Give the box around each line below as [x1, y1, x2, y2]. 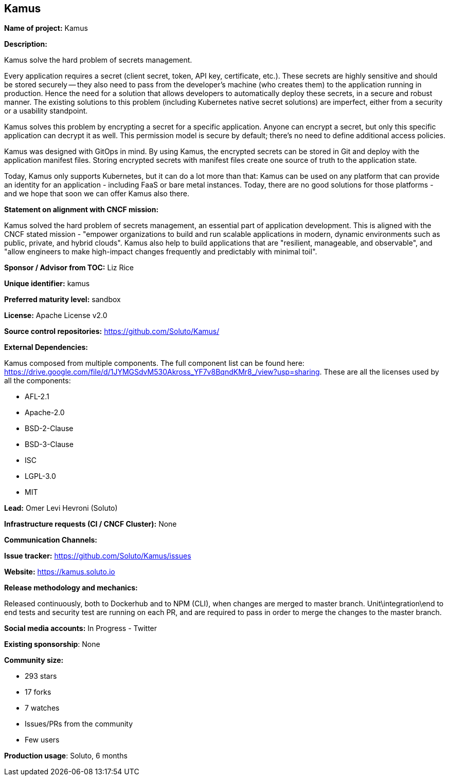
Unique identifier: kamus [4, 279, 90, 288]
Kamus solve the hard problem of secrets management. [4, 55, 192, 65]
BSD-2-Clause [25, 424, 74, 433]
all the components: [4, 376, 71, 385]
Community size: [4, 656, 64, 665]
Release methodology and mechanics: [4, 583, 138, 592]
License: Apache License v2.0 [4, 311, 107, 320]
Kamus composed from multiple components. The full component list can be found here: [4, 359, 304, 368]
